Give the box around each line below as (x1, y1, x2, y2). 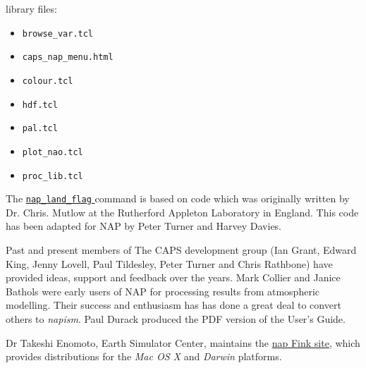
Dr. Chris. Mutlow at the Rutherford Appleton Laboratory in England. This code (6, 204, 359, 219)
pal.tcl (22, 123, 58, 134)
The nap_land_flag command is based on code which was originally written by (6, 191, 350, 206)
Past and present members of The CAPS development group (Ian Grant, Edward (6, 243, 357, 257)
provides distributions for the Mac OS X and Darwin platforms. (6, 349, 282, 364)
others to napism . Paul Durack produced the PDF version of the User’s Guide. (6, 312, 346, 326)
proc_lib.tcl (22, 171, 83, 181)
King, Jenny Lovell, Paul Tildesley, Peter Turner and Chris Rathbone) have (6, 256, 333, 271)
